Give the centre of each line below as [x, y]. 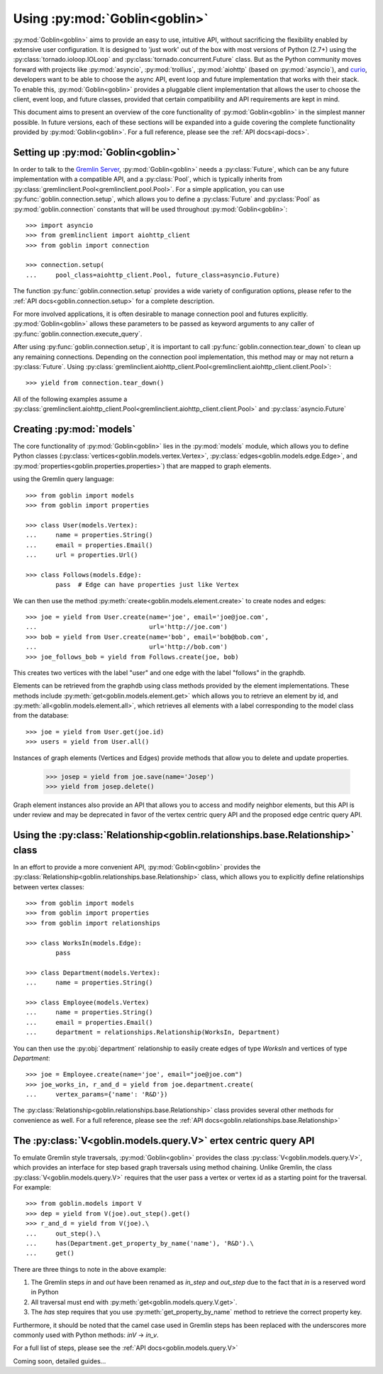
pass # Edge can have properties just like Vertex [147, 585]
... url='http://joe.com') [127, 627]
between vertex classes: [49, 886]
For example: [32, 1187]
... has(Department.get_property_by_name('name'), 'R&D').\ [140, 1243]
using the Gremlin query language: [64, 479]
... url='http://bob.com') [127, 647]
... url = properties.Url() [82, 555]
